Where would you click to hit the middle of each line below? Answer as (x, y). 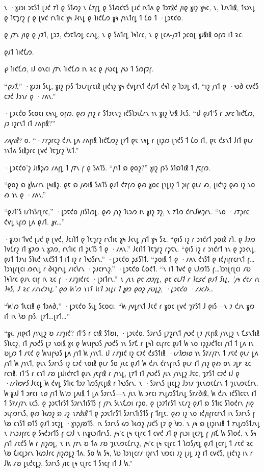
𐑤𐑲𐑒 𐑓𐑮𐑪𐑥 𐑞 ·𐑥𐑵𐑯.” (30, 96)
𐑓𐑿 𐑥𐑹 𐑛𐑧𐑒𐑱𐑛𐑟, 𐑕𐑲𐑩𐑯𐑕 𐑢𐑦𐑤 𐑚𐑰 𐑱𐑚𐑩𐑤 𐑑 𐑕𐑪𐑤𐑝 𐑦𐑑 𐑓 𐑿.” (69, 463)
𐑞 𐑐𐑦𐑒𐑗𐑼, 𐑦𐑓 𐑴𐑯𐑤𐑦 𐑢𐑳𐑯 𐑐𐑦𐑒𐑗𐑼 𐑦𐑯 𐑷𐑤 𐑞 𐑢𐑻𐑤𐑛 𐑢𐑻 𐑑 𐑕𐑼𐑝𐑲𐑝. (79, 69)
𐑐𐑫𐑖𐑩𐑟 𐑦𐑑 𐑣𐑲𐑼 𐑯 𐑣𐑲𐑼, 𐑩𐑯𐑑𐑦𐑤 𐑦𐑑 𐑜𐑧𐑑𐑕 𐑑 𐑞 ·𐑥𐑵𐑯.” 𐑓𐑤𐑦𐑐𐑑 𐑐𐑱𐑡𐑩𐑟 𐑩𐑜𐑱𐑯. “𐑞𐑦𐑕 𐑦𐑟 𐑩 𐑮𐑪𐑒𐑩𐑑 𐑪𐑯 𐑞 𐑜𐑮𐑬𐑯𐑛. (130, 249)
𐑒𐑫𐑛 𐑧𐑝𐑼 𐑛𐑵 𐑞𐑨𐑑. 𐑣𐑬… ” (35, 221)
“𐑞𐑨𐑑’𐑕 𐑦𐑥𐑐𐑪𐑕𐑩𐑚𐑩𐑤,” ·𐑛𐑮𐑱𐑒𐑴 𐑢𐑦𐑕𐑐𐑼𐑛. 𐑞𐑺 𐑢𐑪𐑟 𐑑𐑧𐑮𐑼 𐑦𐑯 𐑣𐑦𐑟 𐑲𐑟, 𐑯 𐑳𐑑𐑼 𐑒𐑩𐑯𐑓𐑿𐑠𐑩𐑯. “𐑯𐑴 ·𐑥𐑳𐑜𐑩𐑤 (127, 212)
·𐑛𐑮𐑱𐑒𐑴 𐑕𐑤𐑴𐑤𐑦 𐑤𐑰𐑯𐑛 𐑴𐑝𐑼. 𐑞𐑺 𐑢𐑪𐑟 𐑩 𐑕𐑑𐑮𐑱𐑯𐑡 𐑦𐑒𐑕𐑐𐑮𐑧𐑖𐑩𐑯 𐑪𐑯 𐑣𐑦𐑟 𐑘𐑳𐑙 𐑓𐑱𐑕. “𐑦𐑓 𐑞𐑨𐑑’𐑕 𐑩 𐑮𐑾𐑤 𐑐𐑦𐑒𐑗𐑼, (129, 113)
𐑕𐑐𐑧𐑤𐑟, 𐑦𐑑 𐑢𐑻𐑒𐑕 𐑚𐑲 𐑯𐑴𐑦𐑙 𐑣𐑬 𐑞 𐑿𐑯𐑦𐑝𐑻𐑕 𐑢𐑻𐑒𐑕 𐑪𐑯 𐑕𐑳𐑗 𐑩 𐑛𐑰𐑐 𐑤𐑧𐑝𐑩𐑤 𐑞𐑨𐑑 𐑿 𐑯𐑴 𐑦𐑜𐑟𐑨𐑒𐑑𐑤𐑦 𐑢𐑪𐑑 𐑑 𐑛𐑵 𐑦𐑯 (129, 343)
